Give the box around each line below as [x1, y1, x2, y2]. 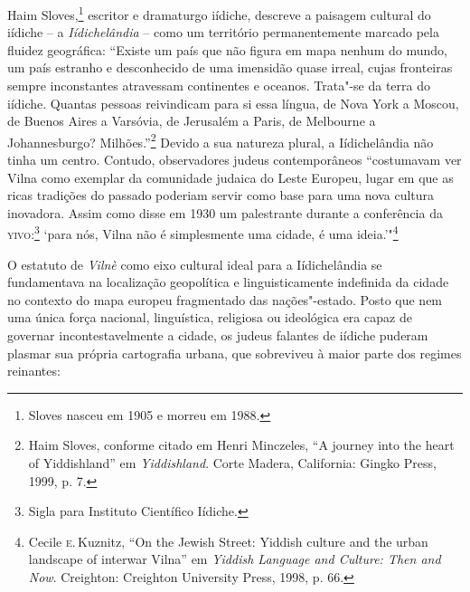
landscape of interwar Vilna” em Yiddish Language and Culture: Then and [28, 549, 441, 568]
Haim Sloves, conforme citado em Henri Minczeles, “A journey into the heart [28, 435, 455, 454]
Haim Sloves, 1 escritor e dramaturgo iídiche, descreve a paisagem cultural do [7, 3, 431, 24]
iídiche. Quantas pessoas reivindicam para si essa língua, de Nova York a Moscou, [7, 93, 459, 112]
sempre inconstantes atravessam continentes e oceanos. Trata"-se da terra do [7, 76, 430, 95]
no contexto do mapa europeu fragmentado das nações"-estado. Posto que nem [7, 290, 443, 309]
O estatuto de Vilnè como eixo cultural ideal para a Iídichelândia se [7, 254, 382, 273]
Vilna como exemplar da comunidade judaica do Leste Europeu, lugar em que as [7, 167, 454, 186]
